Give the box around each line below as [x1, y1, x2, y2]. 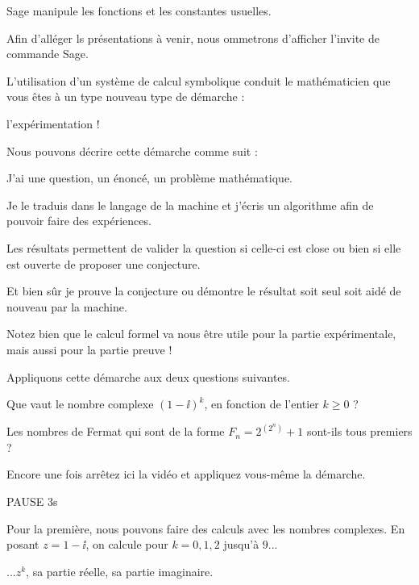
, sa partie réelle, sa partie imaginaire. [26, 562, 214, 579]
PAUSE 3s [6, 492, 58, 509]
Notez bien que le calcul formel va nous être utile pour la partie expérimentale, [6, 325, 396, 342]
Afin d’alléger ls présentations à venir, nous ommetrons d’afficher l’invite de [6, 29, 380, 46]
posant [6, 536, 39, 553]
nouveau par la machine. [6, 298, 127, 315]
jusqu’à [223, 536, 259, 553]
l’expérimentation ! [6, 115, 100, 132]
